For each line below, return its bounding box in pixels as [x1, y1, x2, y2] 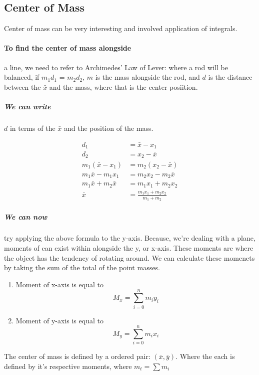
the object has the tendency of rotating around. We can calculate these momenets [4, 252, 255, 263]
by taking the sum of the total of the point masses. [4, 262, 160, 273]
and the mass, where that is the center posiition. [49, 81, 198, 92]
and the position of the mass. [64, 122, 153, 133]
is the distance [208, 72, 252, 82]
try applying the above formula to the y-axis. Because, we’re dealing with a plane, [4, 233, 255, 243]
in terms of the [9, 122, 55, 133]
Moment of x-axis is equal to [15, 279, 103, 289]
